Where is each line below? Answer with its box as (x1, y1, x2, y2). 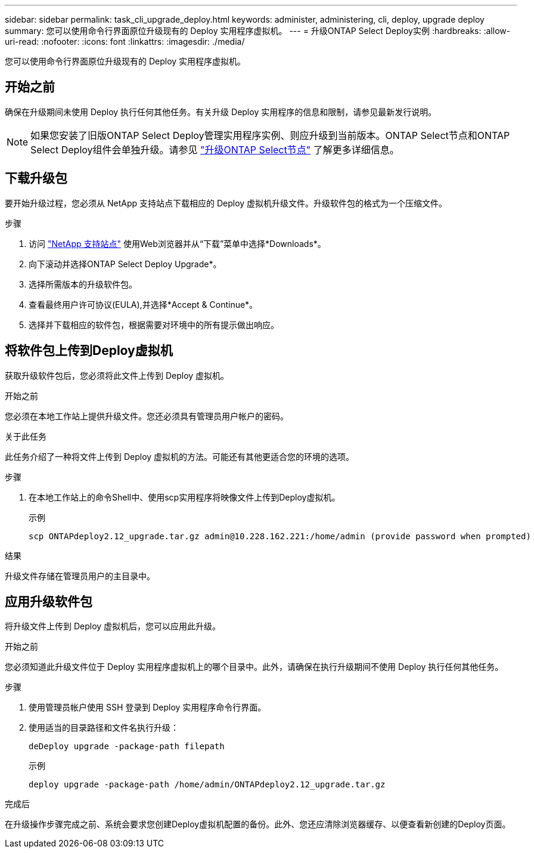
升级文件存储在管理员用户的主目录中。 (5, 570, 155, 581)
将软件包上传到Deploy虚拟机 (5, 343, 173, 358)
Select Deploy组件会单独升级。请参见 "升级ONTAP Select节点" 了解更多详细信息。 (30, 143, 399, 156)
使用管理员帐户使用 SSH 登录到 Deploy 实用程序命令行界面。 (29, 702, 266, 713)
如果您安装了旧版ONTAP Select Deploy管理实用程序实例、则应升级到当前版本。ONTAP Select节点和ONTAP (30, 129, 510, 141)
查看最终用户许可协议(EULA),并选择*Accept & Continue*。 (29, 299, 258, 310)
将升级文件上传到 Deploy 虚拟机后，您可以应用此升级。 (5, 621, 221, 632)
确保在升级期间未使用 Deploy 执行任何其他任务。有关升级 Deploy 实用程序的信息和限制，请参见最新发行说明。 (5, 106, 437, 117)
